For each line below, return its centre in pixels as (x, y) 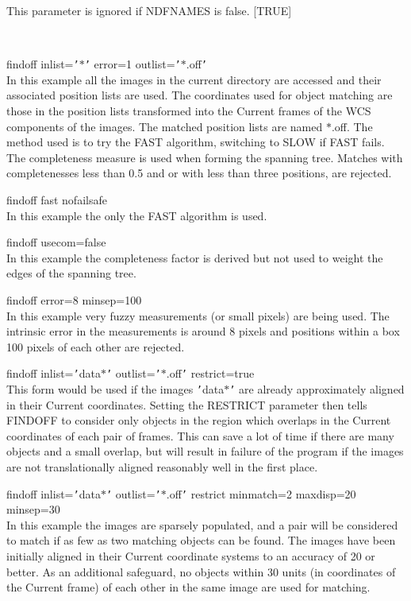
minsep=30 (33, 509)
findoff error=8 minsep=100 (74, 299)
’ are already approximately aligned (317, 389)
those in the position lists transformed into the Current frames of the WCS (189, 111)
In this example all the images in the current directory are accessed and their (194, 79)
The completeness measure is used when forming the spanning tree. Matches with (205, 157)
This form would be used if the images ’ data (115, 389)
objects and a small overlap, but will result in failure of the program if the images (205, 451)
